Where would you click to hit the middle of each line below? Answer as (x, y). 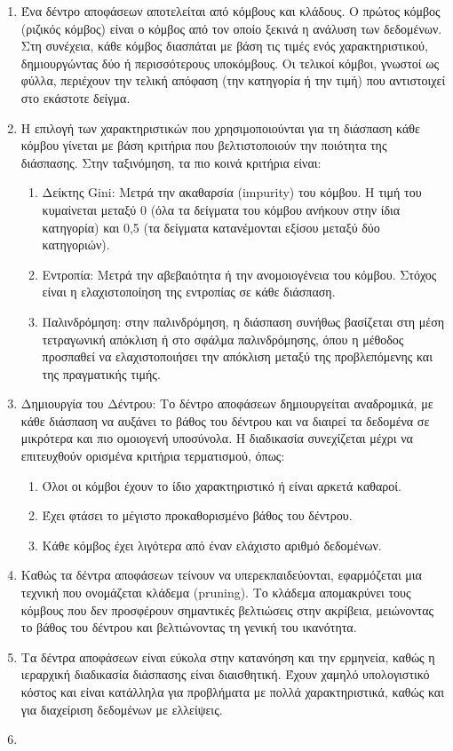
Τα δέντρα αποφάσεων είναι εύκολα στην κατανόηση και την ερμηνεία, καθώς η (228, 656)
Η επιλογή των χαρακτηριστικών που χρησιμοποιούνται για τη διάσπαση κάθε (220, 127)
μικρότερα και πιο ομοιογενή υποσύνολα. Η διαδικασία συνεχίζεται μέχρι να (217, 438)
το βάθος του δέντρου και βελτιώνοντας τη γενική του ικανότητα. (189, 627)
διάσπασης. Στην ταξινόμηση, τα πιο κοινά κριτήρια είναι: (171, 162)
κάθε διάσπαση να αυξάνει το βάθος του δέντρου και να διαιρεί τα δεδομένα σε (225, 420)
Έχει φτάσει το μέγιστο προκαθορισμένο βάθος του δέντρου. (197, 515)
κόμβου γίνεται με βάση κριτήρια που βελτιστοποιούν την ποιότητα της (204, 145)
